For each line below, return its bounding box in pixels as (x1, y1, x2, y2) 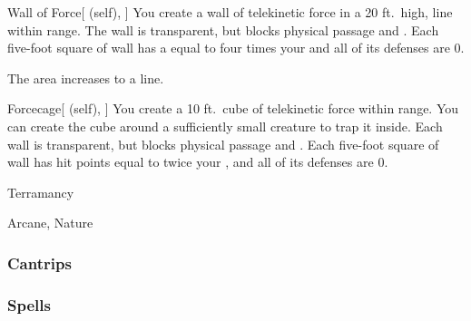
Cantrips (7, 251, 72, 274)
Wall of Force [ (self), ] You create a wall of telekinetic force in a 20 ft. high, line (7, 3, 453, 21)
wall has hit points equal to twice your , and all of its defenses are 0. (7, 152, 388, 171)
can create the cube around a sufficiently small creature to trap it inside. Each (7, 116, 443, 135)
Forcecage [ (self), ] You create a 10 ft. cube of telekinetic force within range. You (7, 99, 459, 118)
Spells (7, 293, 51, 316)
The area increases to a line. (7, 68, 164, 87)
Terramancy (7, 182, 74, 201)
